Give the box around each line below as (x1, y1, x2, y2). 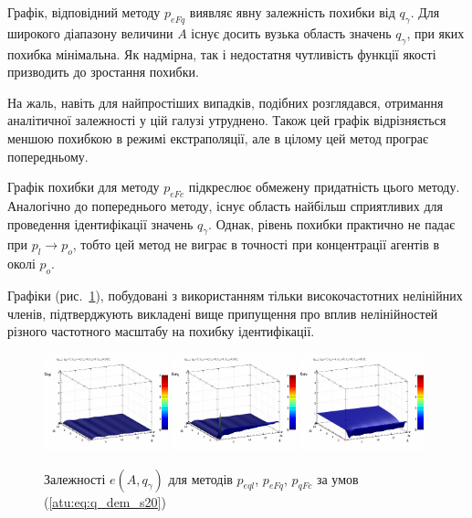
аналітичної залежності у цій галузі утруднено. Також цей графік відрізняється (7, 111, 446, 130)
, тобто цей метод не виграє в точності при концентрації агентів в (72, 235, 440, 254)
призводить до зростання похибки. (7, 62, 199, 81)
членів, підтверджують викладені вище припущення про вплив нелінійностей (7, 303, 438, 322)
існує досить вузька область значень (191, 23, 392, 42)
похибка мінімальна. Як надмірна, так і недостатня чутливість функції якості (7, 44, 436, 63)
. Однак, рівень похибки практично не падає (208, 214, 456, 233)
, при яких (406, 23, 465, 42)
